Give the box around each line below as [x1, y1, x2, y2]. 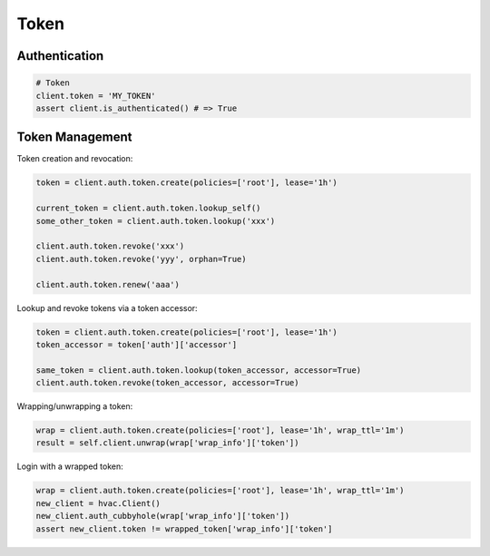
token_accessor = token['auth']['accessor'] [35, 339, 238, 349]
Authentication [16, 48, 104, 63]
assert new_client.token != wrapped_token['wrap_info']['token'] [35, 523, 333, 534]
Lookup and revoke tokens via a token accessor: [16, 302, 199, 313]
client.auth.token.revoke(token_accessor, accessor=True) [35, 377, 299, 388]
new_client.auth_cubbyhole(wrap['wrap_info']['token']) [35, 511, 290, 522]
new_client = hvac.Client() [35, 498, 161, 508]
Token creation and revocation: [16, 153, 133, 164]
